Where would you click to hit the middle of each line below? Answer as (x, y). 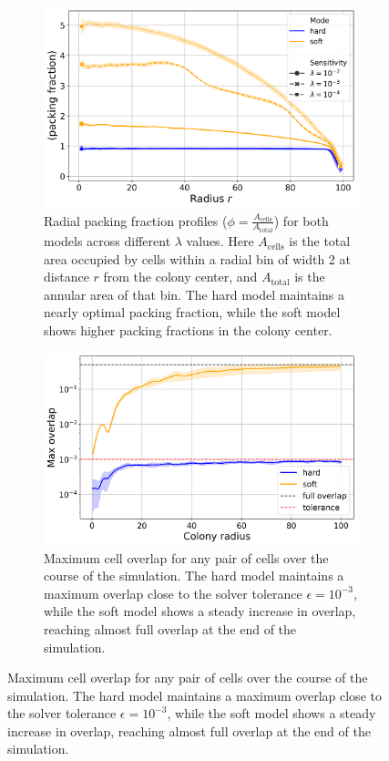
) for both (301, 220)
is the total (320, 241)
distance (67, 277)
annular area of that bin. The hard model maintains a (194, 294)
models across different (107, 241)
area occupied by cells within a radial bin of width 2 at (197, 258)
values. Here (220, 241)
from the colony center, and (180, 277)
